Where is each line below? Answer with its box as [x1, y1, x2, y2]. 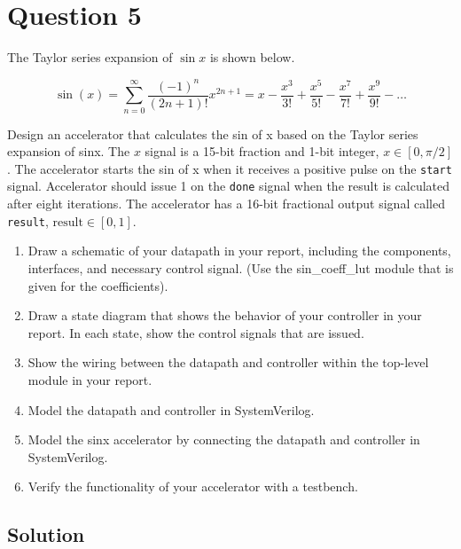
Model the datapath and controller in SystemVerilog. [27, 400, 315, 419]
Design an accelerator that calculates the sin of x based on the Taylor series [7, 124, 418, 143]
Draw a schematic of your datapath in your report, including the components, [27, 241, 451, 260]
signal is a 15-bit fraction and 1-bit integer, [145, 142, 379, 161]
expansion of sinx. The [7, 142, 130, 161]
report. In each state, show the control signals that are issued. [27, 323, 364, 341]
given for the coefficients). [27, 276, 168, 294]
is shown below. [209, 48, 295, 67]
